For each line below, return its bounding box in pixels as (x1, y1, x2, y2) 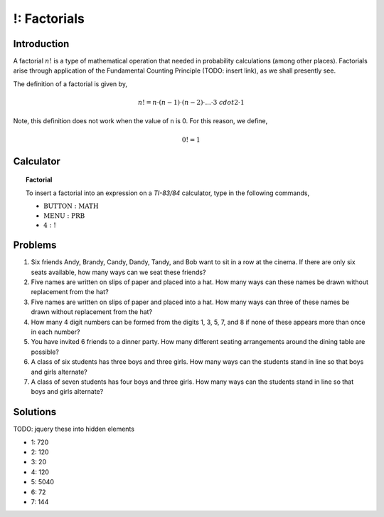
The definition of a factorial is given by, (13, 79, 128, 88)
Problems (13, 239, 57, 251)
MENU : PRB (43, 211, 85, 220)
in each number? (31, 328, 80, 336)
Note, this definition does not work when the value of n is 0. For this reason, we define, (13, 117, 268, 125)
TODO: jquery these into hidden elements (13, 424, 135, 434)
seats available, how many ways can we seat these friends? (31, 268, 206, 276)
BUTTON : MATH (43, 202, 99, 210)
